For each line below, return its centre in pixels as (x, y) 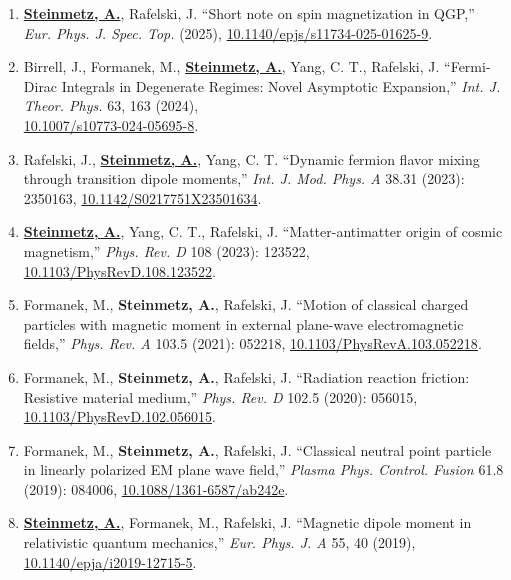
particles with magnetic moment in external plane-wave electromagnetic (243, 323)
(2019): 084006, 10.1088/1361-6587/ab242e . (156, 488)
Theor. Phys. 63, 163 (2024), (111, 105)
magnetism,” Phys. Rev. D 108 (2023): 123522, (166, 250)
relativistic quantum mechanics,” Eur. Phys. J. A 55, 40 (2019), (219, 542)
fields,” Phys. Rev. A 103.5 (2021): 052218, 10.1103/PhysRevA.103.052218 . (252, 343)
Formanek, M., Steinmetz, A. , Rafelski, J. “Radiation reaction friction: (246, 376)
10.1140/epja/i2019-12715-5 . (110, 561)
